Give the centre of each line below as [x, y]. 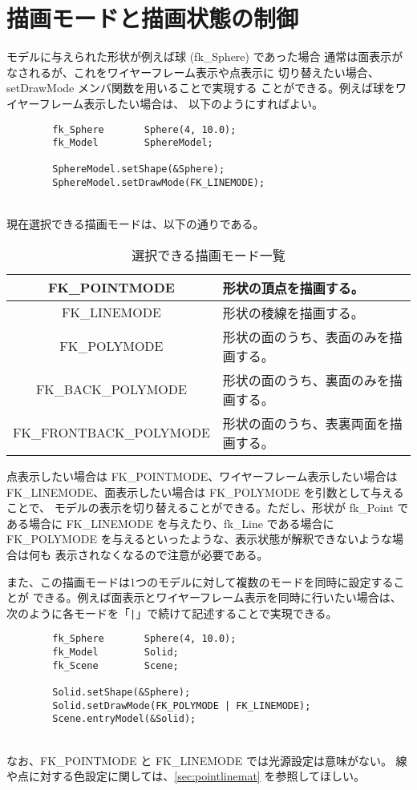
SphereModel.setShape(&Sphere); [139, 169]
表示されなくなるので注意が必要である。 [162, 554]
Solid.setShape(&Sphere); [121, 692]
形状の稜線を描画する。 [293, 312]
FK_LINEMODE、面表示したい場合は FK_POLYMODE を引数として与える [205, 492]
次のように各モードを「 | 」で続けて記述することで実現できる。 [172, 613]
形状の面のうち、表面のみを [306, 337]
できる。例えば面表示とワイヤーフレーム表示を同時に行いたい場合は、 [217, 597]
